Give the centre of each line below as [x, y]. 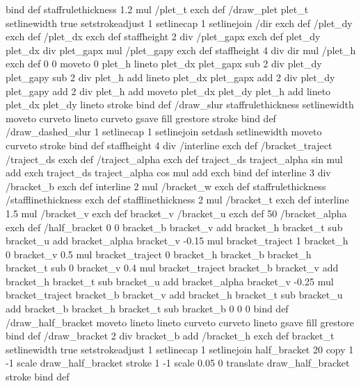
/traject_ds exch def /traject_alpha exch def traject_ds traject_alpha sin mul [174, 159]
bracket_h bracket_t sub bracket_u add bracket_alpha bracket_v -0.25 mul [170, 281]
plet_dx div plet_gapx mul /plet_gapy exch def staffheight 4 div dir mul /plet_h [181, 50]
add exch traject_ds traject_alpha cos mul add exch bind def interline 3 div [168, 173]
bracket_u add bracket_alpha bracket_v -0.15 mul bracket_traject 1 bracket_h [177, 241]
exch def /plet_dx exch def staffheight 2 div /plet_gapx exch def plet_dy [163, 36]
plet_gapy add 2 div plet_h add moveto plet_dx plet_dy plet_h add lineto [168, 91]
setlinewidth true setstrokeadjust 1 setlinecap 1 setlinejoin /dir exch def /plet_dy [179, 23]
